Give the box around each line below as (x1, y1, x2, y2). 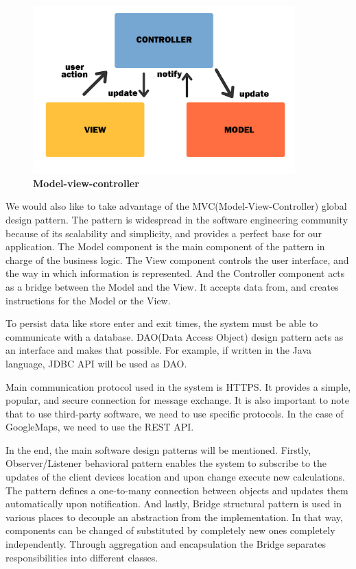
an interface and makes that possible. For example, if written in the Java (5, 343, 312, 357)
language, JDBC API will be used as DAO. (5, 356, 187, 370)
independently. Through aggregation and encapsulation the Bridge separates (5, 537, 326, 551)
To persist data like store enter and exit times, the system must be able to (5, 316, 318, 330)
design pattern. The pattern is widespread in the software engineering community (5, 212, 348, 226)
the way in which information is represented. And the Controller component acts (5, 266, 345, 280)
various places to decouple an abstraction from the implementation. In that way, (5, 509, 343, 524)
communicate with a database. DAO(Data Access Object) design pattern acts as (5, 329, 344, 343)
